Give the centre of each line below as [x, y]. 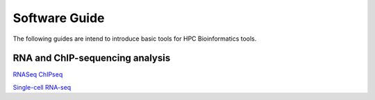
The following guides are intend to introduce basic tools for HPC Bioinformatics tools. [135, 39]
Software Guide [59, 18]
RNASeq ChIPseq [38, 74]
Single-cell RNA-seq [42, 87]
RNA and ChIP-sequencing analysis [92, 58]
